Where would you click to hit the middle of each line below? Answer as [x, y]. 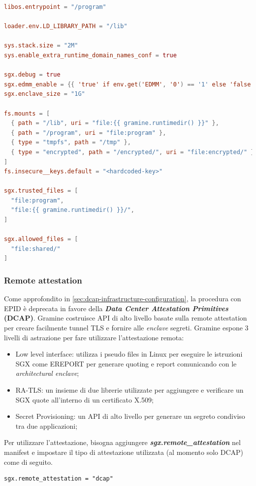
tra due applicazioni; [47, 425]
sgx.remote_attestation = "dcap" [59, 479]
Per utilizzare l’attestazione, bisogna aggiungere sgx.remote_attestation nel [122, 442]
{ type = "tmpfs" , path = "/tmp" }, [71, 142]
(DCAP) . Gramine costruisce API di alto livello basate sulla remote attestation [126, 318]
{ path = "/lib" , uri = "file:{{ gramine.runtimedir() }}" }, [115, 123]
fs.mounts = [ [27, 113]
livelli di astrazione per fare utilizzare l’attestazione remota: [94, 337]
